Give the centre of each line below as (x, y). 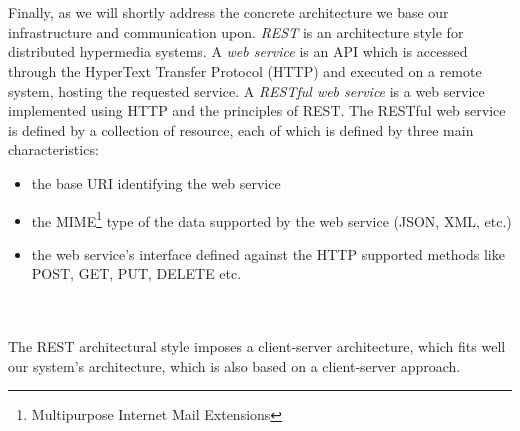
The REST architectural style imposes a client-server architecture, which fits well (257, 346)
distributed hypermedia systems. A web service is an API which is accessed (238, 51)
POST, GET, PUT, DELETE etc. (136, 273)
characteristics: (53, 149)
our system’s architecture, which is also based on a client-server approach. (234, 365)
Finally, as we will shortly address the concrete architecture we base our (228, 12)
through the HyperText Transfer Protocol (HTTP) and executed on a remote (245, 70)
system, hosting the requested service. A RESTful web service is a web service (246, 90)
